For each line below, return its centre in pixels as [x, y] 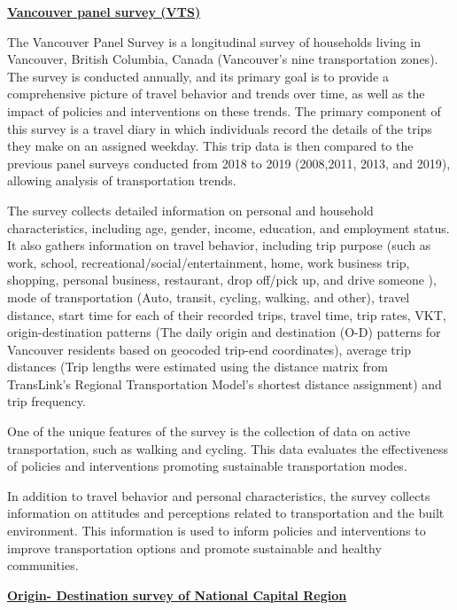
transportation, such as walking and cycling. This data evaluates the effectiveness [228, 448]
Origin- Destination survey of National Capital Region [177, 594]
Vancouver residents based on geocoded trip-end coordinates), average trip [209, 349]
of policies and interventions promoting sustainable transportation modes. [207, 466]
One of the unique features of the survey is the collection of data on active [209, 431]
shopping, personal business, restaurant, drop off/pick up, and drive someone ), [222, 280]
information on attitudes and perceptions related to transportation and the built [226, 513]
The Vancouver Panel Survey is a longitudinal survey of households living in [214, 41]
